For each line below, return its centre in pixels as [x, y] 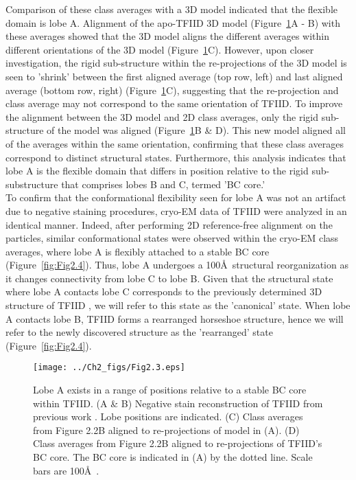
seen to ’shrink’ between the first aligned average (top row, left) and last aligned [174, 76]
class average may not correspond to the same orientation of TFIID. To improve [174, 103]
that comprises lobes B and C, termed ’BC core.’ [163, 184]
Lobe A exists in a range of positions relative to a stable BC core [170, 390]
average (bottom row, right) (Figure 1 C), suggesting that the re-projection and [172, 90]
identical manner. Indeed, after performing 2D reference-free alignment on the [169, 224]
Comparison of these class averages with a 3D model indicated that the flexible [172, 9]
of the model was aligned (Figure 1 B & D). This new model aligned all [196, 130]
